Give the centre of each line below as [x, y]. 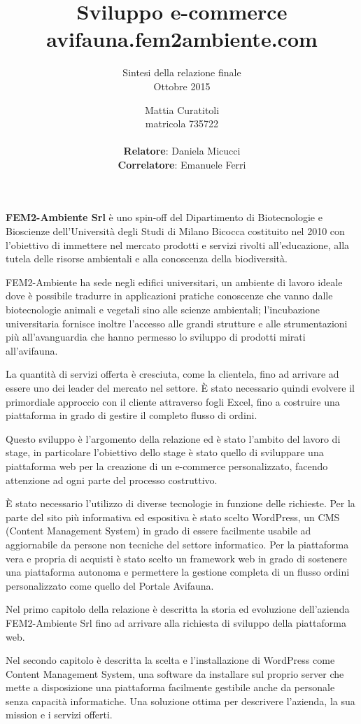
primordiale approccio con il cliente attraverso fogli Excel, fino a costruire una [173, 401]
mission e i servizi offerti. [59, 715]
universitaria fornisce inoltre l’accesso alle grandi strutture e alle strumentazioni [177, 323]
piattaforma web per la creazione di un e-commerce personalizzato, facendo [167, 466]
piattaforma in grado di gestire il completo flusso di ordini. [132, 415]
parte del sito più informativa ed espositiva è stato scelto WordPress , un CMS [173, 517]
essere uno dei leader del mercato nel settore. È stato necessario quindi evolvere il [180, 388]
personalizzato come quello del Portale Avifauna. [110, 585]
